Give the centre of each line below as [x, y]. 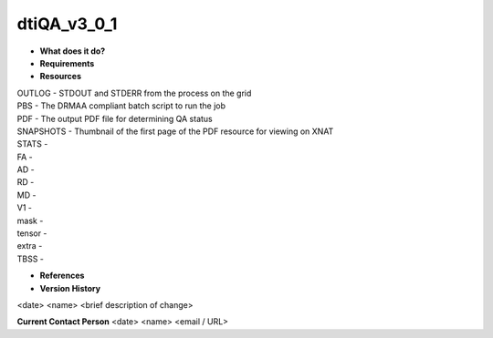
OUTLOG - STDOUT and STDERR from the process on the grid [134, 93]
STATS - [32, 144]
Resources [61, 77]
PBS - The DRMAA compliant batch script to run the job [121, 106]
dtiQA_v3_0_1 [67, 24]
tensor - [32, 233]
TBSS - [31, 259]
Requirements [67, 63]
